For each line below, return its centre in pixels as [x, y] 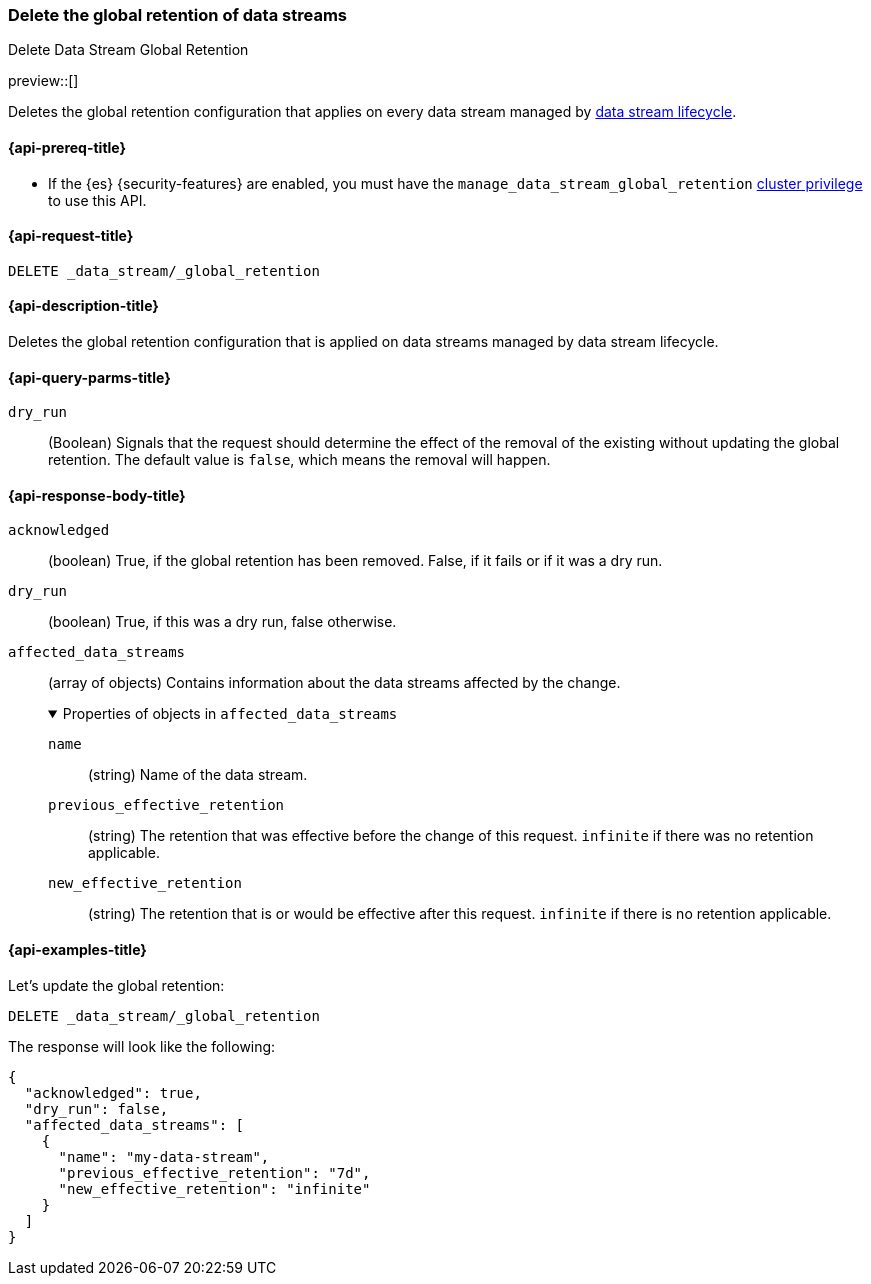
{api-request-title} [71, 236]
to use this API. [97, 200]
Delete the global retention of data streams [177, 15]
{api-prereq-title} [67, 147]
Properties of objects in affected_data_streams [230, 714]
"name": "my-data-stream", [164, 1156]
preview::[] [43, 81]
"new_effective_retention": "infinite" [214, 1188]
